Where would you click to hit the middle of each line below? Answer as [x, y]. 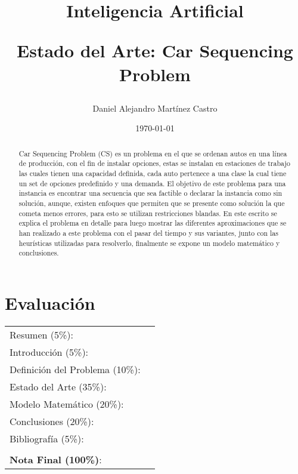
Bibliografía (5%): [47, 438]
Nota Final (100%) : [56, 459]
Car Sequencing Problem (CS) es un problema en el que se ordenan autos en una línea [153, 153]
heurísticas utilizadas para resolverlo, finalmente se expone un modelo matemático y [149, 243]
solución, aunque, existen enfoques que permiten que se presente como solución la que [152, 203]
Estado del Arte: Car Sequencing [155, 50]
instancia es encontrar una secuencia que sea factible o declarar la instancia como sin [150, 193]
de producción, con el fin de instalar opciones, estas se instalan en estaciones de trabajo [154, 163]
